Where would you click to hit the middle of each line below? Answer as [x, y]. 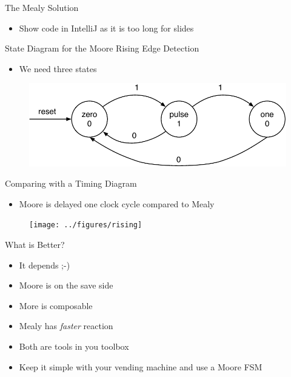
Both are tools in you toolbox [74, 346]
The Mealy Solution [42, 7]
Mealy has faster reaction [66, 326]
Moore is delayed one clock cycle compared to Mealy [117, 203]
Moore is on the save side [66, 285]
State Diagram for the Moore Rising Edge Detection [102, 48]
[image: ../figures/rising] [86, 225]
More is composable [56, 305]
